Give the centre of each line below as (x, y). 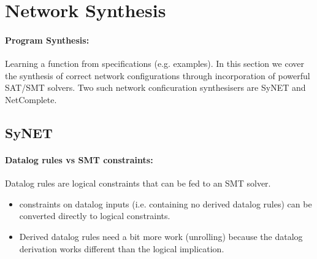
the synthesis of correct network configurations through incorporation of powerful (158, 75)
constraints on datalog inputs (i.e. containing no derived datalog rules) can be (166, 203)
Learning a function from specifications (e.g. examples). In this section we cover (155, 64)
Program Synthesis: (47, 40)
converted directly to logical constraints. (95, 216)
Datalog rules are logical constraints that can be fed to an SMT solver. (138, 183)
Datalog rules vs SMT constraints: (79, 159)
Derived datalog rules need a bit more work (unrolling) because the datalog (161, 236)
